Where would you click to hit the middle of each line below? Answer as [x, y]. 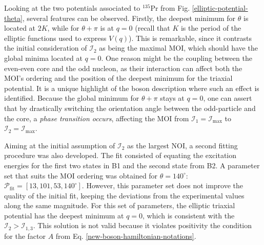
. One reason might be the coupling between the [177, 58]
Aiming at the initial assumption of [60, 145]
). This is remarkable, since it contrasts [190, 38]
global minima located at [43, 58]
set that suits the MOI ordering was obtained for [81, 175]
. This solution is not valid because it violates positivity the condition [143, 225]
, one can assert [228, 98]
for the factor [25, 236]
